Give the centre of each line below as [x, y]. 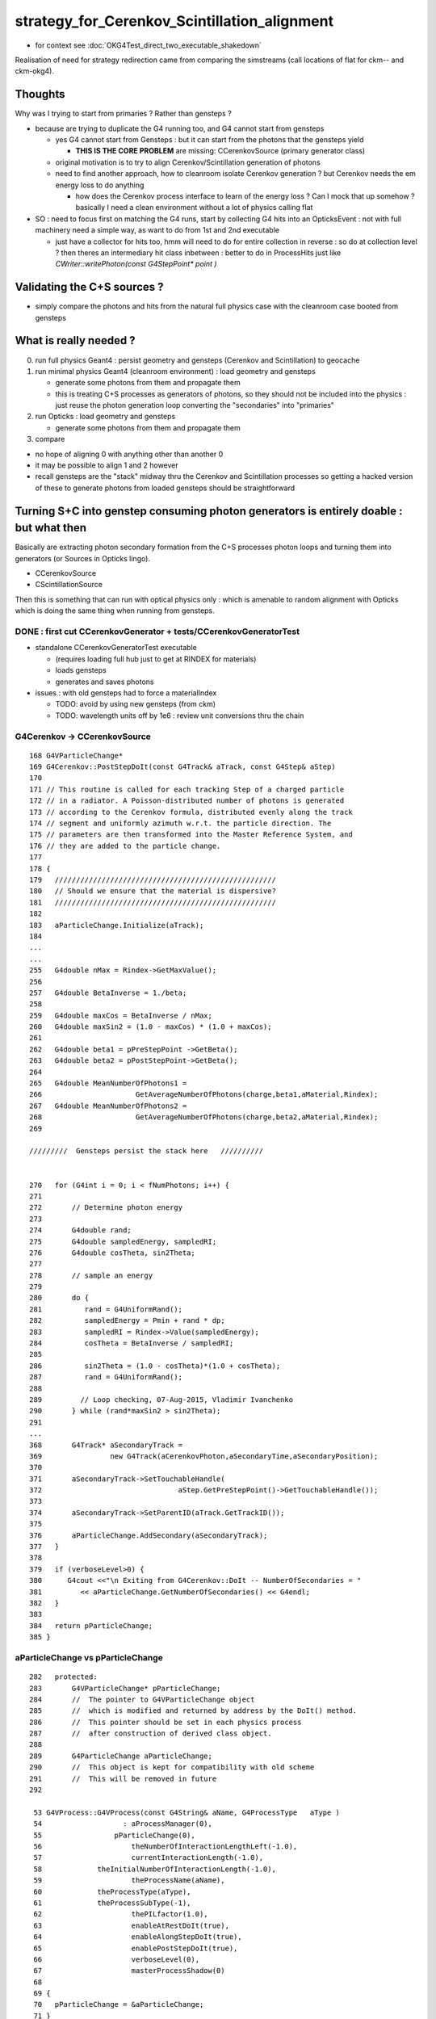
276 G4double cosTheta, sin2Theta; [112, 1253]
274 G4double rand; [81, 1230]
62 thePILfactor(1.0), [121, 1914]
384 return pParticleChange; [91, 1626]
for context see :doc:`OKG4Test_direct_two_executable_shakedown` [149, 45]
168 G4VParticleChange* [76, 756]
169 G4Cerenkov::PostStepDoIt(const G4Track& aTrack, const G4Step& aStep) [182, 767]
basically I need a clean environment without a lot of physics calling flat [194, 208]
